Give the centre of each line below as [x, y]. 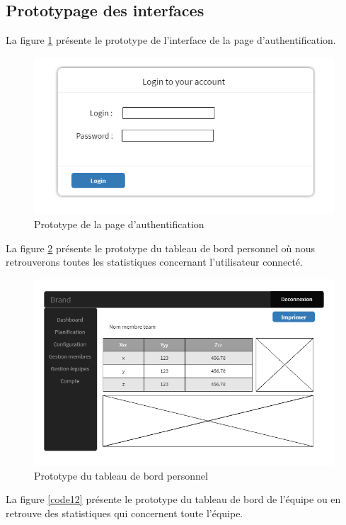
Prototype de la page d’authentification [119, 224]
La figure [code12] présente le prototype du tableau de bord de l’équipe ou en [173, 499]
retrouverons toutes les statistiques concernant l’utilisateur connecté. [154, 262]
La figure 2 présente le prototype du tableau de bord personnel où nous [160, 248]
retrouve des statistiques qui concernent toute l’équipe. [125, 513]
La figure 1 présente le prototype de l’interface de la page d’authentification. [171, 40]
